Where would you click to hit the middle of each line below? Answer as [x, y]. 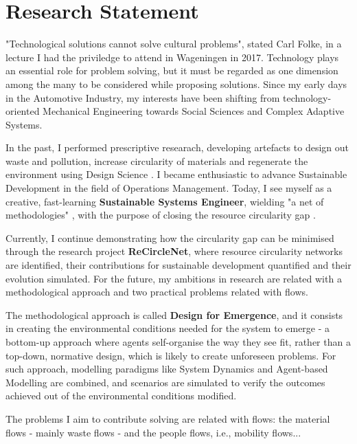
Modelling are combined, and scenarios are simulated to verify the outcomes [165, 382]
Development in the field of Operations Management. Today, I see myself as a [169, 188]
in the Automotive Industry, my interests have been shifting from [143, 97]
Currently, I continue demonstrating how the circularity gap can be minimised [170, 237]
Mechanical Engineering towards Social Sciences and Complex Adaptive [194, 111]
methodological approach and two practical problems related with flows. [157, 292]
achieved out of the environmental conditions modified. [121, 396]
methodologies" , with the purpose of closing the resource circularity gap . [161, 215]
